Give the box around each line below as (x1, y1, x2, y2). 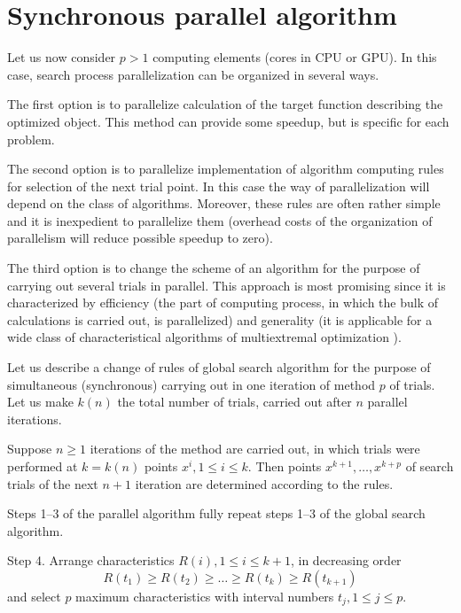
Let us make (7, 392, 74, 411)
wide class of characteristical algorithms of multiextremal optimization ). (7, 328, 402, 346)
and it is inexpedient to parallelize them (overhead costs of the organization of (7, 211, 433, 229)
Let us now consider (7, 48, 116, 66)
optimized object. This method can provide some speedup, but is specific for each (7, 112, 449, 130)
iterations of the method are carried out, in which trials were (90, 439, 420, 458)
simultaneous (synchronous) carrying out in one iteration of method (7, 375, 376, 393)
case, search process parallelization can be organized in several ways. (7, 65, 379, 83)
